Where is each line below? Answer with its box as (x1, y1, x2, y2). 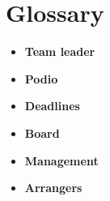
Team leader (24, 43, 95, 60)
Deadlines (24, 97, 80, 114)
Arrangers (24, 179, 82, 196)
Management (24, 152, 99, 169)
